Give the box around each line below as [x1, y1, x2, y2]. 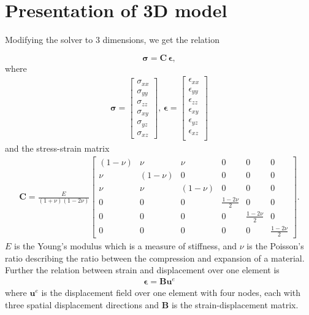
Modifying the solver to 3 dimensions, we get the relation [5, 33, 219, 46]
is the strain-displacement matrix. [171, 298, 299, 311]
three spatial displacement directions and [5, 298, 159, 311]
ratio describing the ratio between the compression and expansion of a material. [5, 251, 305, 264]
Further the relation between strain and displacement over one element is [5, 263, 280, 276]
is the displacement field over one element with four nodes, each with [41, 286, 301, 299]
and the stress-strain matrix [5, 142, 110, 155]
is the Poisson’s [246, 239, 304, 252]
